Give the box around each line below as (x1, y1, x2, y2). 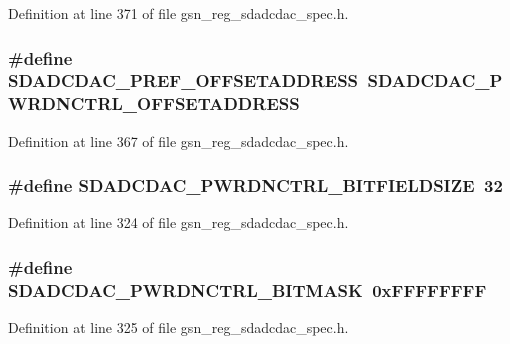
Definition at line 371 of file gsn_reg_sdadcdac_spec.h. (8, 3, 349, 23)
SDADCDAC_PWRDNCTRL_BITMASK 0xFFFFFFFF (8, 277, 487, 302)
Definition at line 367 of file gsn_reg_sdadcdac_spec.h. (8, 130, 349, 151)
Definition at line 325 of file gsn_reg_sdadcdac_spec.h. (8, 317, 349, 338)
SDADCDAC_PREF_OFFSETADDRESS (8, 68, 359, 93)
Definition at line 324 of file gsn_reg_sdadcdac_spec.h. (8, 212, 349, 233)
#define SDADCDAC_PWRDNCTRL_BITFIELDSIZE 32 (8, 173, 503, 198)
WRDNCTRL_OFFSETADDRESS (8, 91, 300, 116)
